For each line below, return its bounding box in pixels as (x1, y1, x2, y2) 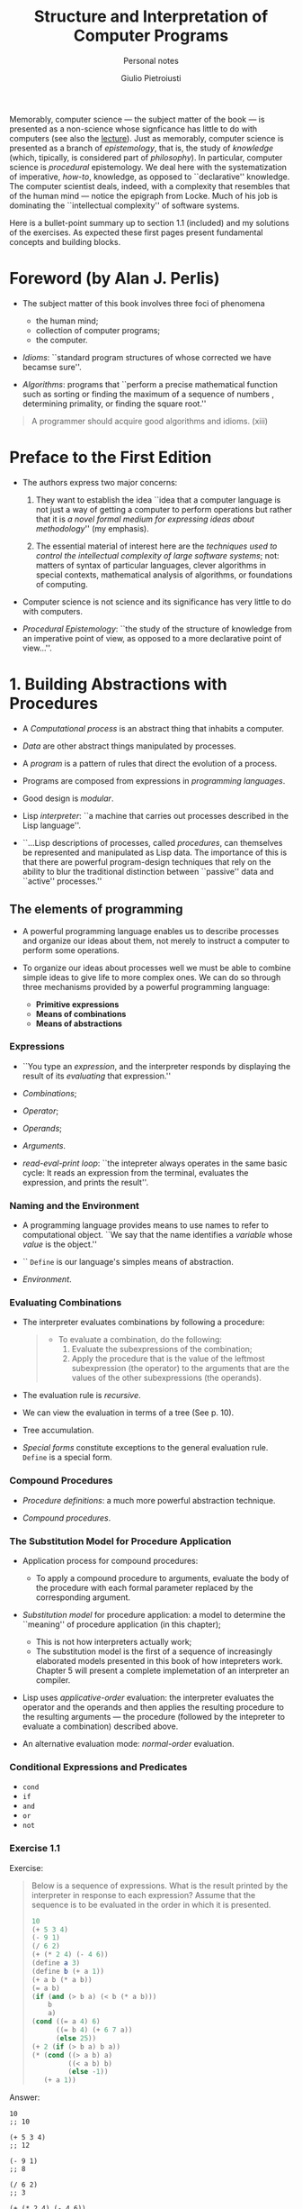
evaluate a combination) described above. (22, 1721, 179, 1732)
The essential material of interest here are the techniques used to (35, 541, 278, 551)
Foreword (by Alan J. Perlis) (9, 268, 220, 289)
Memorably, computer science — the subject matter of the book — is (9, 114, 265, 124)
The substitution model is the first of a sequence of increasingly (35, 1646, 272, 1657)
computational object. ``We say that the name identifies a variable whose (22, 1230, 293, 1241)
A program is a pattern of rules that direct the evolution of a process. (22, 758, 278, 768)
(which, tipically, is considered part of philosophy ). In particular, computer (9, 151, 283, 163)
